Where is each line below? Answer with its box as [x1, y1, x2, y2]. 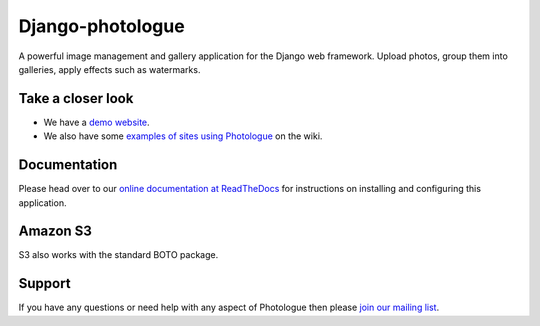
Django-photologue [18, 15, 185, 37]
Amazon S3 [18, 223, 92, 240]
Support [18, 275, 71, 292]
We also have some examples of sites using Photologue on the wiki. [43, 130, 323, 142]
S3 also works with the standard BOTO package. [18, 249, 219, 261]
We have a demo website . [43, 116, 150, 128]
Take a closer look [18, 90, 134, 107]
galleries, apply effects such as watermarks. [18, 63, 201, 75]
